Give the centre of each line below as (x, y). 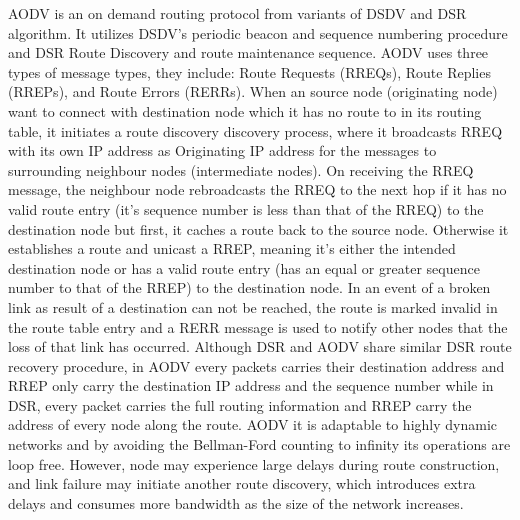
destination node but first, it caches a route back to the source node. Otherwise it (258, 228)
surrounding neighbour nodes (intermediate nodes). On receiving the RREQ (241, 169)
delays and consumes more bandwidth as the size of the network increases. (236, 502)
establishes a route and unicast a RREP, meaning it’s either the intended (232, 248)
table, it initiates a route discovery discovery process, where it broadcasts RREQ (255, 130)
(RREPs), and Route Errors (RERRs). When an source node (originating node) (253, 91)
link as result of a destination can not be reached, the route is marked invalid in (253, 306)
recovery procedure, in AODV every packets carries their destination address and (256, 365)
